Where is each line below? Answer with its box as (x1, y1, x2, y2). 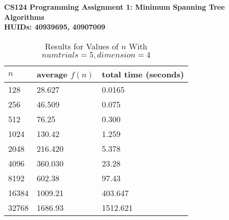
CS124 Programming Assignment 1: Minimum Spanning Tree (4, 2, 225, 12)
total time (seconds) (101, 68, 184, 80)
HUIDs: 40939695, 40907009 (4, 21, 106, 32)
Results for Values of (44, 40, 119, 52)
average (37, 68, 68, 80)
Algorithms (4, 11, 44, 22)
